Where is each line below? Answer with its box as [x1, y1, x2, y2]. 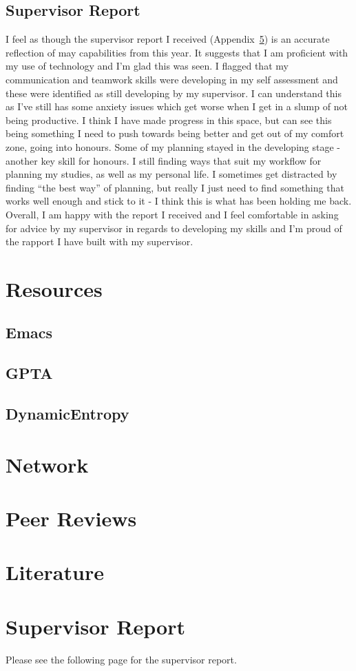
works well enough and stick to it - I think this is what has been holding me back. [6, 194, 352, 208]
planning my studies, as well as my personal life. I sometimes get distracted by [6, 167, 337, 181]
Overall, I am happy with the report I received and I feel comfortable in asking [6, 207, 339, 221]
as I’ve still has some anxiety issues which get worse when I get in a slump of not [6, 99, 348, 114]
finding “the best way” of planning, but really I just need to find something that [6, 180, 344, 194]
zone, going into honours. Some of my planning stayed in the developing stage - [6, 139, 340, 154]
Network [6, 450, 89, 478]
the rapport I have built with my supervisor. [6, 234, 193, 249]
